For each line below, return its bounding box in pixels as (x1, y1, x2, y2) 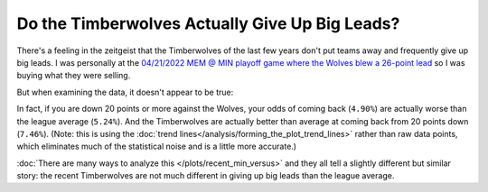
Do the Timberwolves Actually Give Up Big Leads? (16, 14, 400, 33)
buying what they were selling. (16, 70, 131, 81)
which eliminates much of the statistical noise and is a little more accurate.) (16, 141, 297, 152)
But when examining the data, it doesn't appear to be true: (16, 87, 234, 97)
